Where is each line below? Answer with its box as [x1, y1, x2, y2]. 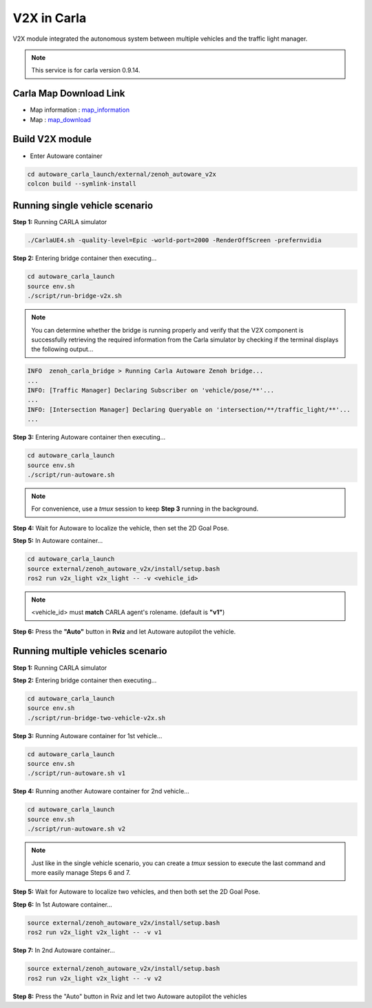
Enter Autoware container [30, 152, 103, 160]
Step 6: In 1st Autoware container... [12, 900, 113, 909]
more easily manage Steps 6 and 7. [31, 869, 131, 876]
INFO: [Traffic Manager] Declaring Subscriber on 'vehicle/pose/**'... [27, 386, 275, 395]
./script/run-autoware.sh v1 [27, 769, 126, 778]
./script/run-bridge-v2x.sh [27, 292, 122, 300]
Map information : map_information [30, 106, 130, 114]
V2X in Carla [12, 10, 87, 26]
